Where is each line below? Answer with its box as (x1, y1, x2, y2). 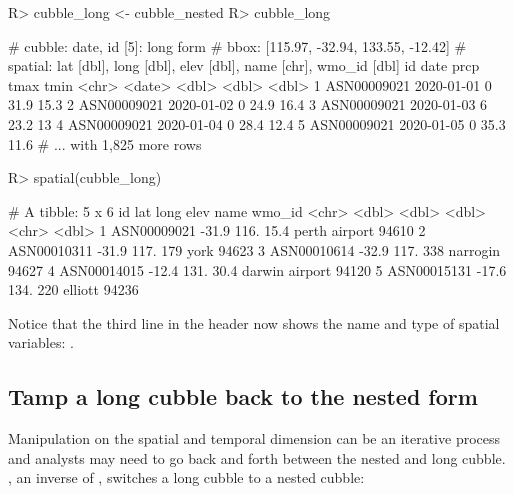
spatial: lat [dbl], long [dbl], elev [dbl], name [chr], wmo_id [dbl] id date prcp (8, 55, 480, 76)
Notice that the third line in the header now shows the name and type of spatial (8, 312, 500, 333)
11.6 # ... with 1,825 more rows (8, 133, 202, 154)
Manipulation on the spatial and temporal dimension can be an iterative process (8, 428, 501, 449)
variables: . (8, 332, 74, 353)
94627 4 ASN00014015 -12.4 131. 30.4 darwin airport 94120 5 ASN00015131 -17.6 (8, 259, 507, 280)
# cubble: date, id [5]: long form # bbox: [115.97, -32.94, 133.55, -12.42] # (8, 35, 467, 56)
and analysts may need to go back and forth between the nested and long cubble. (8, 447, 506, 468)
